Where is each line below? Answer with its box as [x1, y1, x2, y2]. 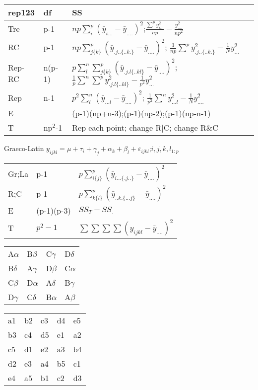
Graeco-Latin [4, 143, 44, 154]
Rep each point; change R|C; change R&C [72, 122, 218, 134]
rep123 [8, 6, 35, 18]
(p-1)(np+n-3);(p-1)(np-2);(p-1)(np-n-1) [72, 107, 211, 119]
